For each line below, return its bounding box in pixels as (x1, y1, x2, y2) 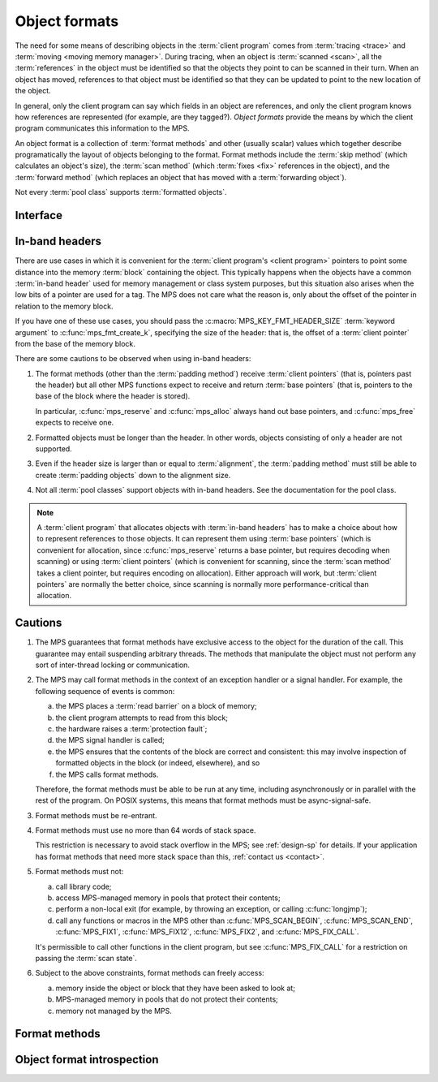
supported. (35, 444, 72, 454)
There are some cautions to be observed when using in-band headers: (15, 354, 251, 364)
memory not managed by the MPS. (55, 1006, 172, 1015)
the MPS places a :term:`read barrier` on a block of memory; (55, 701, 257, 711)
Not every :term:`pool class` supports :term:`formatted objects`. (15, 188, 227, 197)
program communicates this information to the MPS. (15, 123, 190, 133)
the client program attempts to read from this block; (55, 713, 229, 722)
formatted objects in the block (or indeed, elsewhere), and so (55, 758, 260, 768)
